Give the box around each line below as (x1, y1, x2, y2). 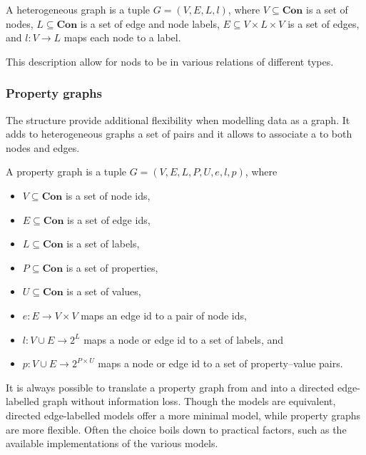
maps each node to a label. (63, 30, 181, 45)
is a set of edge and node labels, (80, 16, 220, 31)
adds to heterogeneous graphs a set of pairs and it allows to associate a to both (6, 126, 352, 141)
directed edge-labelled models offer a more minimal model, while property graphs (6, 407, 360, 422)
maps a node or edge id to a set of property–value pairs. (98, 356, 343, 371)
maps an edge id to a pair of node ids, (81, 307, 247, 322)
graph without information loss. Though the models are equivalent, (42, 394, 336, 409)
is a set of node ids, (65, 188, 151, 203)
